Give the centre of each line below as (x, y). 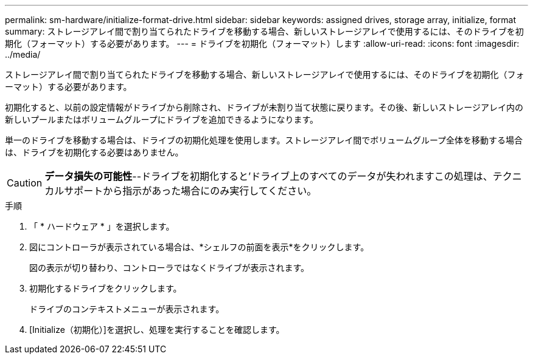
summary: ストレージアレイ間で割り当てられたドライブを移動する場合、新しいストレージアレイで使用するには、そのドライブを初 (264, 31)
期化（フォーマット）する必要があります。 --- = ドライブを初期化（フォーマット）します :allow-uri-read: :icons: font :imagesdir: (262, 43)
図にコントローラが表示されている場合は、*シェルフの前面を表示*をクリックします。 (199, 247)
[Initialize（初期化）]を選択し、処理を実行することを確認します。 (157, 330)
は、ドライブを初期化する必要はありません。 (94, 152)
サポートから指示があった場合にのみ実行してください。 (190, 191)
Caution (25, 183)
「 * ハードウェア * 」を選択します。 (102, 226)
